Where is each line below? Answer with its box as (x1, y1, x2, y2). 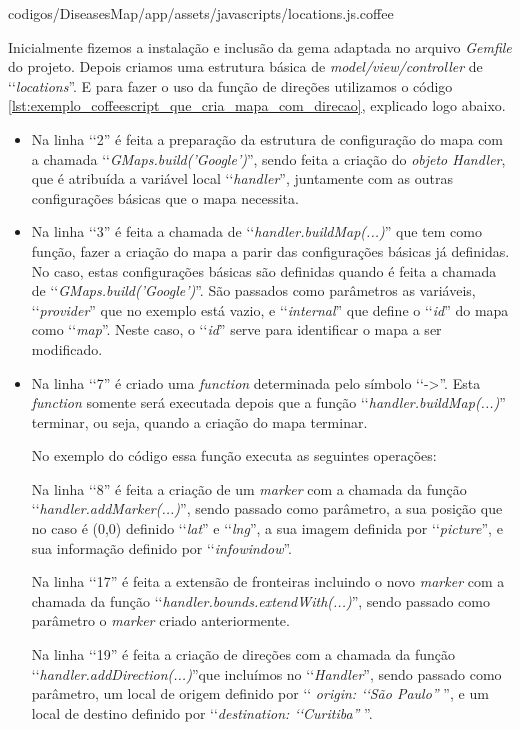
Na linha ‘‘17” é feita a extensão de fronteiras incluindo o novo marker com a (31, 571, 505, 592)
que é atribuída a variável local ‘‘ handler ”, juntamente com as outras (31, 168, 453, 189)
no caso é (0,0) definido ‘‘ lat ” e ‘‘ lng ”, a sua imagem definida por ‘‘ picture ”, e (31, 518, 503, 539)
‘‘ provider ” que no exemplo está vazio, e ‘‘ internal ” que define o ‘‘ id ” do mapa (31, 299, 509, 320)
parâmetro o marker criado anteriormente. (31, 610, 290, 631)
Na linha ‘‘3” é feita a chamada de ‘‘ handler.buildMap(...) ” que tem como (31, 221, 482, 242)
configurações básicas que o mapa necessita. (31, 187, 299, 208)
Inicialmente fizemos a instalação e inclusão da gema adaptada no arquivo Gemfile (8, 36, 512, 57)
